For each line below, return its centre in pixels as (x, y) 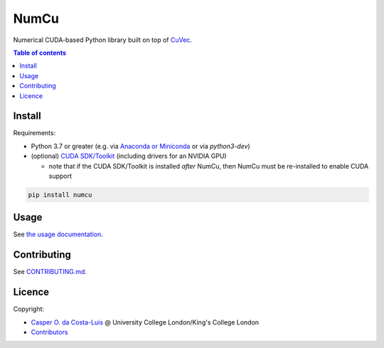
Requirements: (34, 133)
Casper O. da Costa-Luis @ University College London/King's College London (145, 322)
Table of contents (40, 53)
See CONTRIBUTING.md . (50, 272)
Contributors (49, 332)
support (60, 176)
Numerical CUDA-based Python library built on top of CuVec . (102, 40)
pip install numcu (60, 195)
